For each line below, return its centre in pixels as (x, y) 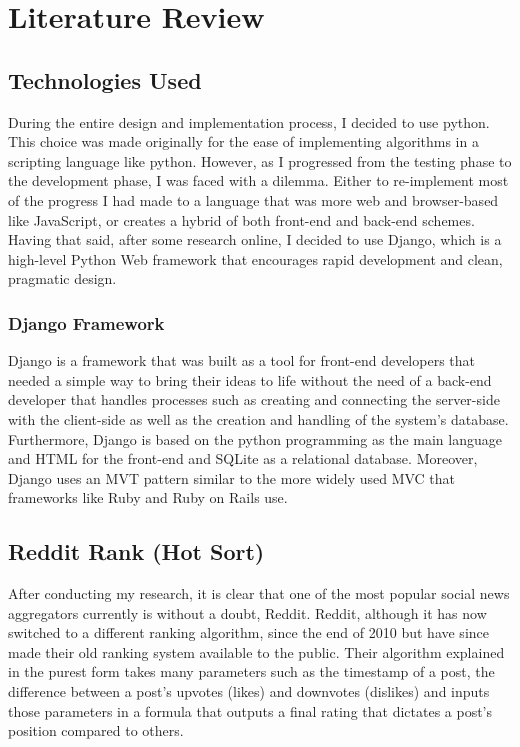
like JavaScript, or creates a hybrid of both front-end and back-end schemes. (241, 219)
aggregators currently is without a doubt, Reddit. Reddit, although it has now (247, 612)
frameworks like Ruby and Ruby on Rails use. (148, 497)
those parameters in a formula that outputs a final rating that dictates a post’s (250, 710)
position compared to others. (96, 730)
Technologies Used (105, 79)
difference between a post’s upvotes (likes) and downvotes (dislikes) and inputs (249, 691)
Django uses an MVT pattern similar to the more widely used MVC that (232, 477)
